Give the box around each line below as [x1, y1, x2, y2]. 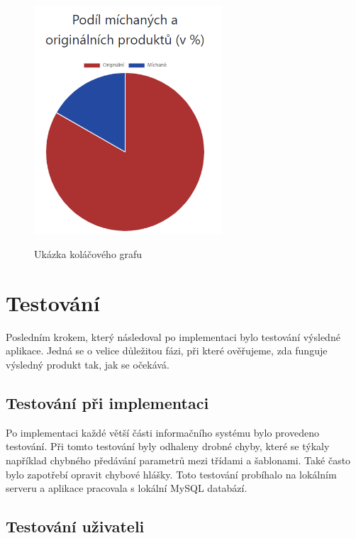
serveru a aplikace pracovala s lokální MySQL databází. [6, 481, 247, 495]
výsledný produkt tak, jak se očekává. [6, 357, 169, 371]
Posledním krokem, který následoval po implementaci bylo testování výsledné [6, 329, 340, 344]
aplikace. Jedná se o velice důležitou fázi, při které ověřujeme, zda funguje [6, 343, 328, 358]
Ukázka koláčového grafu [34, 247, 143, 262]
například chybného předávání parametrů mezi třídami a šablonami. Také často [6, 452, 351, 467]
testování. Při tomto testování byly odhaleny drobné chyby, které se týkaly [6, 439, 330, 454]
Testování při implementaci [6, 391, 209, 413]
